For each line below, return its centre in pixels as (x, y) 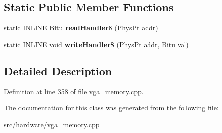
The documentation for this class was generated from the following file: (111, 108)
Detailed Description (58, 70)
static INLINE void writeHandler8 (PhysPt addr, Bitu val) (96, 44)
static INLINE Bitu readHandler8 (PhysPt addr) (81, 28)
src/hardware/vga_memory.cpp (52, 124)
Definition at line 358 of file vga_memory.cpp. (74, 91)
